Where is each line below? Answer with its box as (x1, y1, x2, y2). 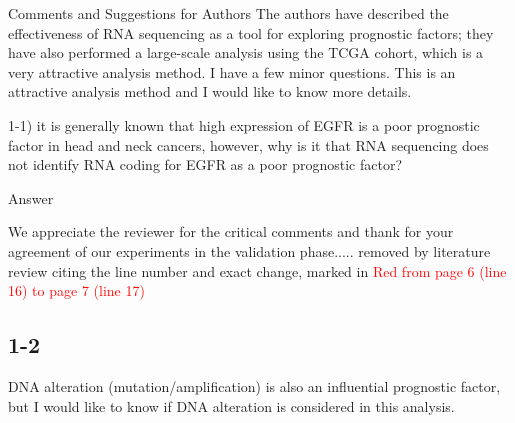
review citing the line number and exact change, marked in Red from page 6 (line (8, 260, 507, 281)
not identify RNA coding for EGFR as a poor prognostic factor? (8, 154, 403, 175)
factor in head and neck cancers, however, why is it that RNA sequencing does (8, 134, 489, 155)
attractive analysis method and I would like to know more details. (8, 81, 412, 102)
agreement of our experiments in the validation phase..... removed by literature (8, 240, 491, 261)
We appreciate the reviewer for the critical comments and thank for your (8, 221, 454, 242)
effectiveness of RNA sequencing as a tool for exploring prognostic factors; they (8, 22, 494, 43)
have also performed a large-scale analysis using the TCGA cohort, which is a (8, 42, 484, 63)
